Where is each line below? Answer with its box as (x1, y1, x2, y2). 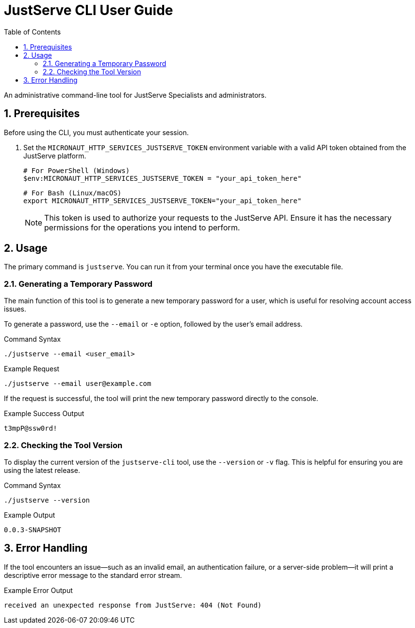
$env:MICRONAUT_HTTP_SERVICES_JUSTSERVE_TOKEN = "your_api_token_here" (23, 174, 302, 182)
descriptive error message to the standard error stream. (4, 571, 182, 579)
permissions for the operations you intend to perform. (44, 222, 240, 232)
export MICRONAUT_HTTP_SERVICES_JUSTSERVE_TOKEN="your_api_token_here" (23, 196, 302, 205)
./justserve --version (4, 496, 90, 504)
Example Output (4, 510, 55, 519)
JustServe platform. (23, 151, 86, 160)
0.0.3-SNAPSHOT (4, 525, 62, 534)
